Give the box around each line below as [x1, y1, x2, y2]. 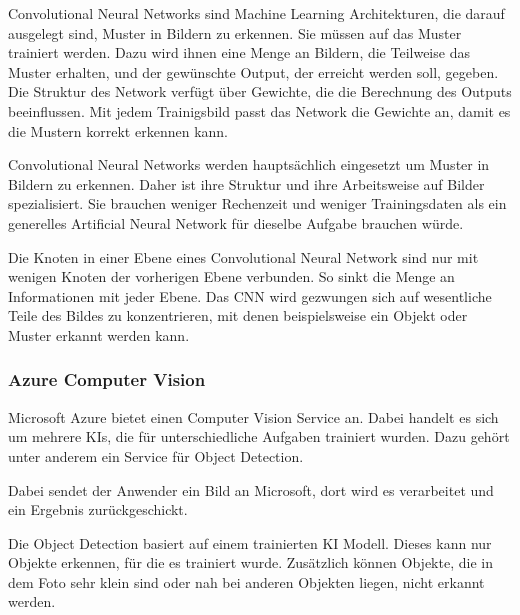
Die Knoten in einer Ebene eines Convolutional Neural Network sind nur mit [8, 246, 479, 267]
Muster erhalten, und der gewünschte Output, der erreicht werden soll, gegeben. [8, 61, 499, 82]
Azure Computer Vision [8, 367, 206, 392]
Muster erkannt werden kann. [8, 324, 190, 345]
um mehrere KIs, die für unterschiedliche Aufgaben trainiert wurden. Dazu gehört [8, 426, 510, 447]
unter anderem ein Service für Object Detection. [8, 445, 304, 466]
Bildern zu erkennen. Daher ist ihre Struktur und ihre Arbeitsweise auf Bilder [8, 173, 485, 194]
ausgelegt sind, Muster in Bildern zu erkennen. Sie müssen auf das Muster [8, 22, 462, 43]
